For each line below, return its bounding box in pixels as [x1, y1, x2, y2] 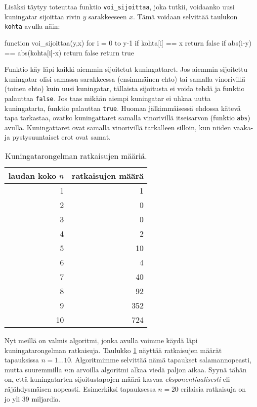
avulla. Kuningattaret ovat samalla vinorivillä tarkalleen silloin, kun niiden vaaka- [4, 122, 253, 132]
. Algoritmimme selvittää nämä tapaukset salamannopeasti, [71, 355, 252, 365]
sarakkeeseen [88, 11, 127, 21]
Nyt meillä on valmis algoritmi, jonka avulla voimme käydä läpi [4, 335, 198, 346]
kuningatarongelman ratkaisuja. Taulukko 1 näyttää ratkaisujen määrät [4, 345, 222, 355]
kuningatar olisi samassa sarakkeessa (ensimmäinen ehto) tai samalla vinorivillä [4, 73, 246, 84]
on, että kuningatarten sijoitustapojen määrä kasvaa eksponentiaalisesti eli [4, 374, 230, 384]
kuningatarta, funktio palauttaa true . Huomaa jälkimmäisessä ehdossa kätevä [4, 102, 241, 113]
